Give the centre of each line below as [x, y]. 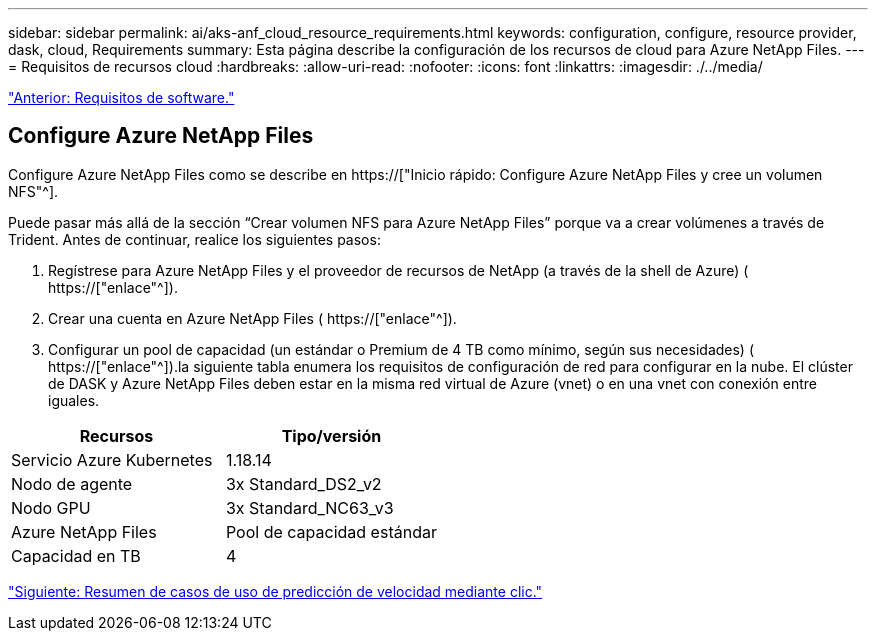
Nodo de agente [72, 483]
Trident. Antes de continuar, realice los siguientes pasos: [194, 239]
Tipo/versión [331, 435]
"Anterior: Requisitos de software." [121, 97]
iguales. [74, 400]
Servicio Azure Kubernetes [112, 459]
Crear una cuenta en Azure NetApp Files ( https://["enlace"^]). [252, 318]
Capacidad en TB [76, 555]
